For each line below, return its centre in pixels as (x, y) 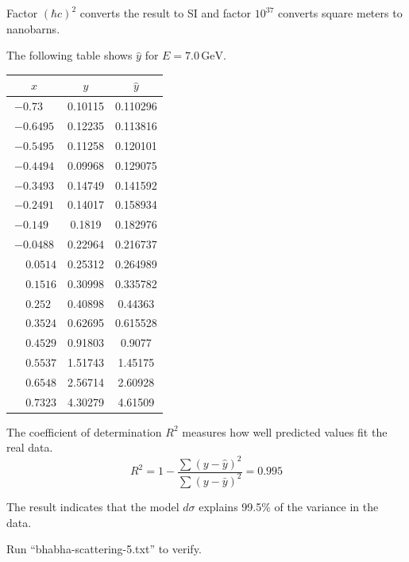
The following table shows (69, 55)
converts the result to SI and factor (166, 13)
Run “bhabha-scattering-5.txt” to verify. (104, 549)
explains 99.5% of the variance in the (289, 506)
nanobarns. (33, 28)
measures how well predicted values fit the (285, 431)
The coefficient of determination (84, 431)
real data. (30, 447)
